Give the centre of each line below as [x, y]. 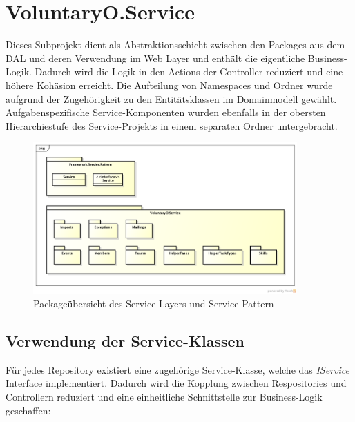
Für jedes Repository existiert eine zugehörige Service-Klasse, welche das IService [177, 369]
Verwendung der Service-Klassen [125, 340]
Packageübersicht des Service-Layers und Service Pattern [154, 303]
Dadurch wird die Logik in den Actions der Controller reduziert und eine [189, 71]
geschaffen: [28, 410]
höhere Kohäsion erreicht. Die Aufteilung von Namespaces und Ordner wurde [169, 85]
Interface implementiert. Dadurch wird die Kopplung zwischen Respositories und [176, 383]
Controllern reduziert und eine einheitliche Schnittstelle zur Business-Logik [164, 396]
